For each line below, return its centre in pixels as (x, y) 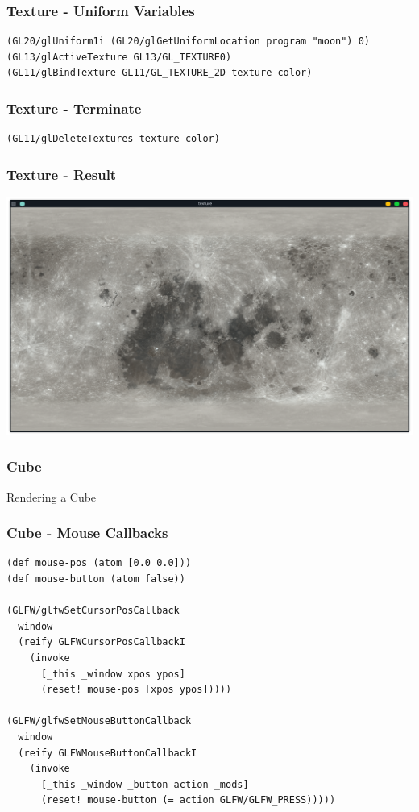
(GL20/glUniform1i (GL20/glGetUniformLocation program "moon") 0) (189, 42)
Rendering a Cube (52, 496)
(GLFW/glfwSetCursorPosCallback (93, 611)
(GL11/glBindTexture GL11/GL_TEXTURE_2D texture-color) (160, 73)
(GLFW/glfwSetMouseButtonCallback (99, 721)
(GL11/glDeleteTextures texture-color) (113, 139)
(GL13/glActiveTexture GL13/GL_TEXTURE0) (119, 57)
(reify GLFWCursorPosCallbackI (102, 642)
